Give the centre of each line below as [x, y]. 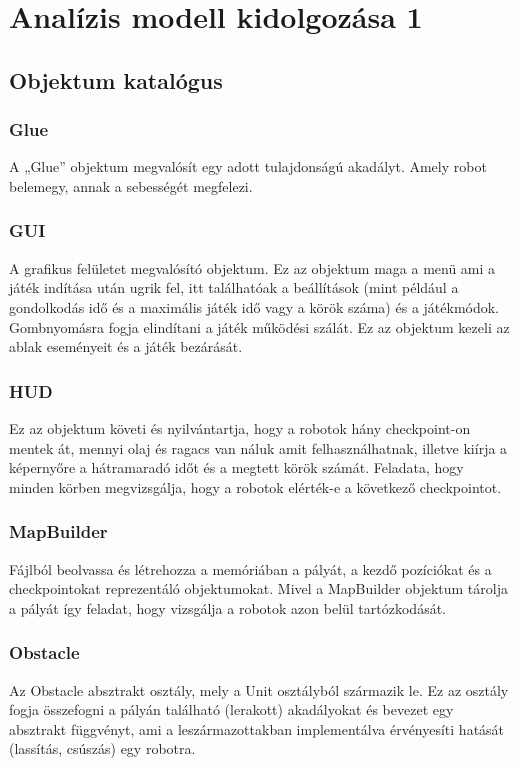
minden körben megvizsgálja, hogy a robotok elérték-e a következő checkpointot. [255, 486]
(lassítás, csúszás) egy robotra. [102, 748]
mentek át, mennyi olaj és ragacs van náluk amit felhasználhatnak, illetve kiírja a [258, 447]
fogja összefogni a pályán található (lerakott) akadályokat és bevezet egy [231, 709]
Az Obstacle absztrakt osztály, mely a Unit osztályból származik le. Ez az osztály [259, 689]
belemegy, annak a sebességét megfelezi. [131, 185]
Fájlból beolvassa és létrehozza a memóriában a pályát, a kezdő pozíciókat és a [250, 568]
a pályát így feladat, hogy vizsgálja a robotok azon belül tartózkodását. [227, 607]
